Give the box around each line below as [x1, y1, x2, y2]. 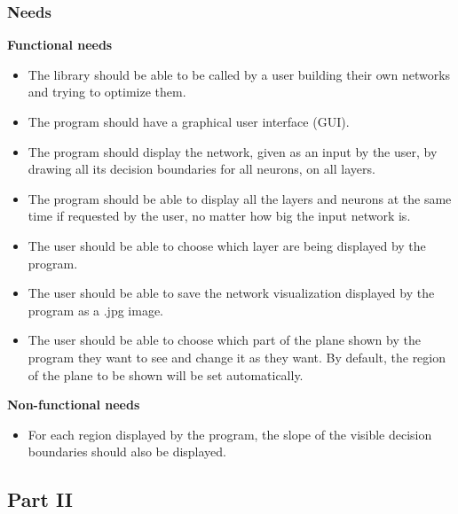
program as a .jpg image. [28, 300, 164, 319]
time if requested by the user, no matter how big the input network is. [28, 206, 411, 225]
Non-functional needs [7, 395, 140, 414]
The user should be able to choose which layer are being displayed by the [28, 236, 426, 254]
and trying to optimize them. [28, 82, 186, 101]
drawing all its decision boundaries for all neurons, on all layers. [28, 160, 375, 178]
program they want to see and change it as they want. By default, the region [28, 347, 446, 366]
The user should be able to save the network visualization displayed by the [28, 284, 435, 302]
